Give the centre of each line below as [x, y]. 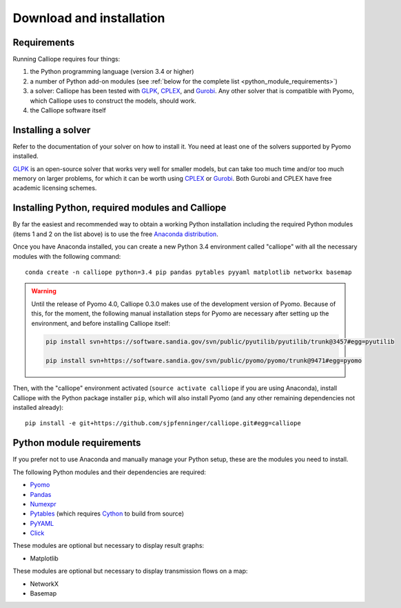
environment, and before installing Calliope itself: [101, 323]
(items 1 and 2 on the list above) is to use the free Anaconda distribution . [115, 234]
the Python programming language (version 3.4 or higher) [112, 72]
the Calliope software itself [68, 110]
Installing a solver [52, 130]
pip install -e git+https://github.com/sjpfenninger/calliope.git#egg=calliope [163, 423]
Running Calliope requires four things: [66, 59]
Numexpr [43, 504]
